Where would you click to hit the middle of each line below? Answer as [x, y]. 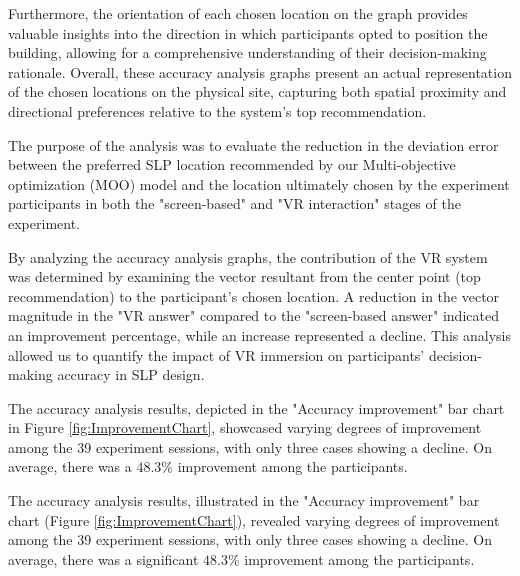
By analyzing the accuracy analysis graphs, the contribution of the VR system [248, 256]
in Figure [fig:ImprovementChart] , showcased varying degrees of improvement [245, 427]
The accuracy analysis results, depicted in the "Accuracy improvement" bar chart [256, 407]
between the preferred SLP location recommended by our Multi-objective [232, 164]
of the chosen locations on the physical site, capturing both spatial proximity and [257, 91]
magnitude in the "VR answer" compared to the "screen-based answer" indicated [253, 315]
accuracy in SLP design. [131, 374]
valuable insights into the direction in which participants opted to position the [248, 32]
